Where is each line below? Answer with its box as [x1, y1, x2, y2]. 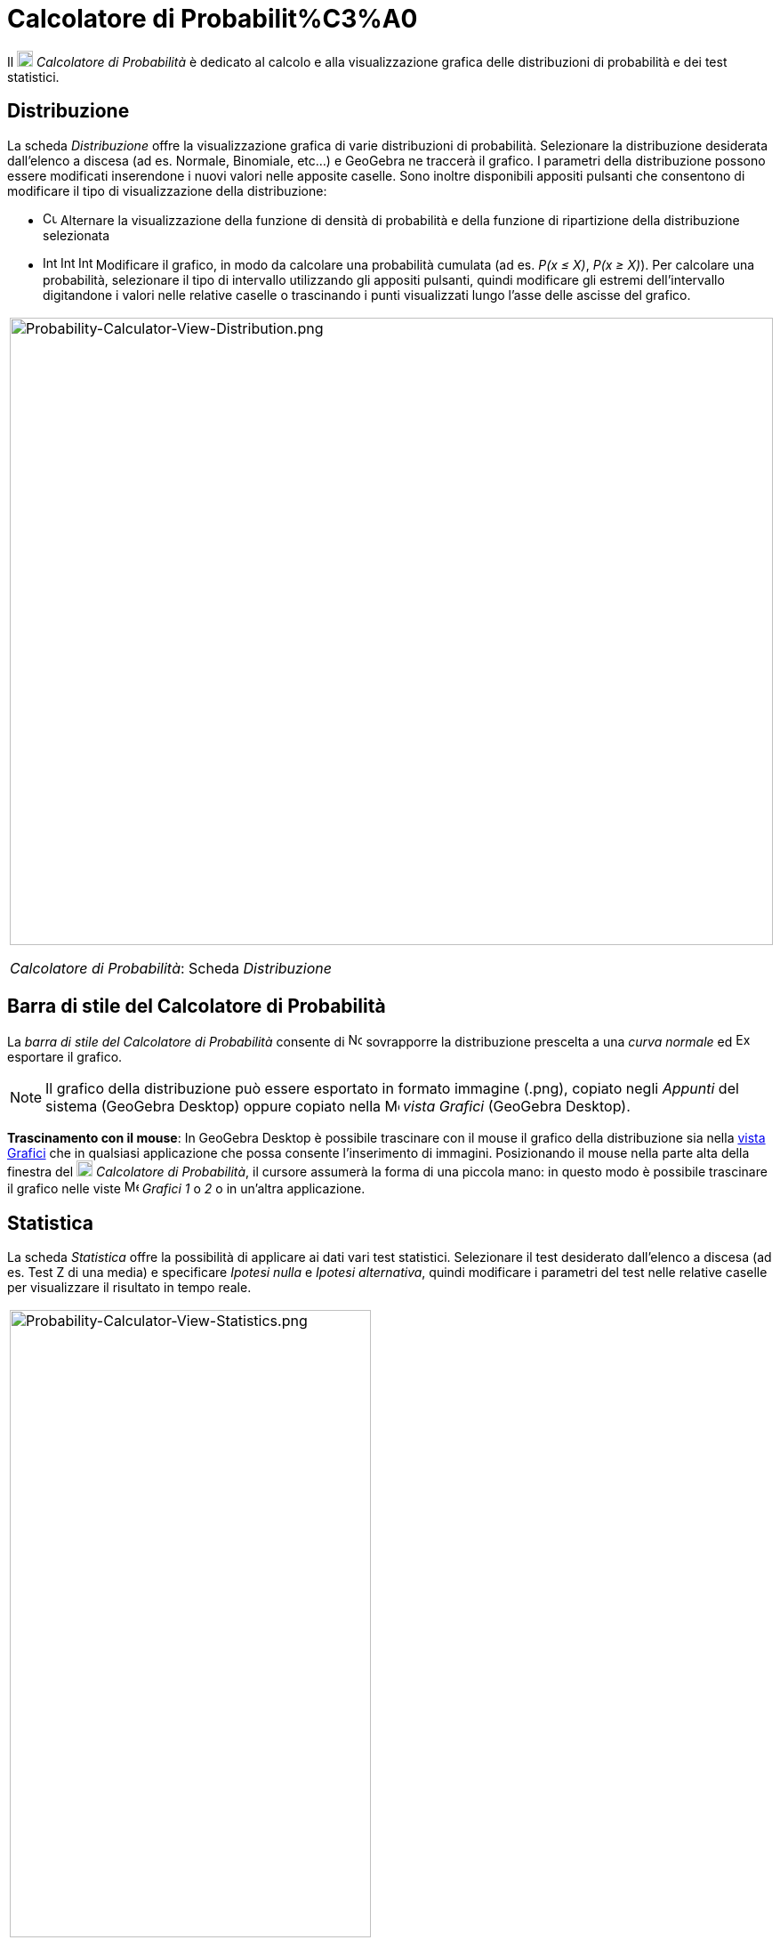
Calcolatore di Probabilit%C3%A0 [7, 4, 418, 34]
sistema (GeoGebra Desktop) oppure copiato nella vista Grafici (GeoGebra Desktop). [45, 1097, 631, 1116]
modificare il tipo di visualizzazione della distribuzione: [7, 182, 327, 198]
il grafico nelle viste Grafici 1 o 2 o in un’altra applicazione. [7, 1181, 366, 1197]
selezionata [43, 227, 110, 243]
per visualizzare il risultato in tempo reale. [7, 1280, 252, 1296]
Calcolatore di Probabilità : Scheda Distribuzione [10, 958, 333, 977]
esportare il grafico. [7, 1049, 123, 1065]
